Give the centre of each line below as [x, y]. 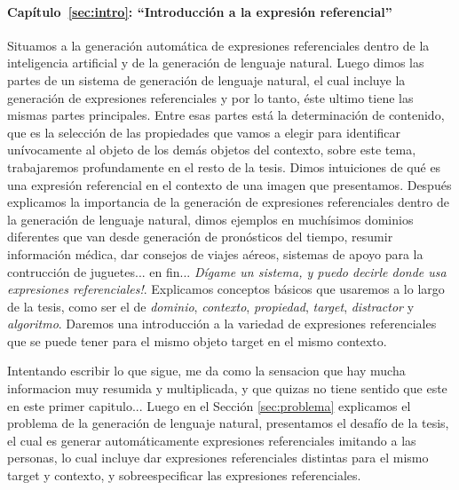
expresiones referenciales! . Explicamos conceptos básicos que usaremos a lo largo [226, 289]
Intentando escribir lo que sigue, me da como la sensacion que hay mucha [206, 371]
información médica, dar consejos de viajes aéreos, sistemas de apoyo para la [215, 253]
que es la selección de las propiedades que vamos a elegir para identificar [204, 132]
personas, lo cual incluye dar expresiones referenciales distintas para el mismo [218, 458]
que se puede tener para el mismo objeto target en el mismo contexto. [197, 340]
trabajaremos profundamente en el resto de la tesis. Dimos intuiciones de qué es [224, 166]
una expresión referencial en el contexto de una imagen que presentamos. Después [229, 184]
